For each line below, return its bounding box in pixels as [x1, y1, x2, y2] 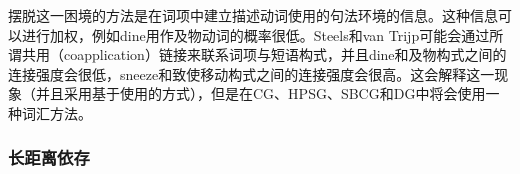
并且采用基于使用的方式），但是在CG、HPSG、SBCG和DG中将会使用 [35, 83, 486, 104]
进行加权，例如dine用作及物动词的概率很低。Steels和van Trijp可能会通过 [21, 24, 490, 45]
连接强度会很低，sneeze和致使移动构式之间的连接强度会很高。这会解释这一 [8, 63, 495, 84]
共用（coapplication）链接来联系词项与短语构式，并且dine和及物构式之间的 [21, 44, 507, 65]
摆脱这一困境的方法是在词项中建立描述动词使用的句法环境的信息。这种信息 [8, 5, 498, 25]
